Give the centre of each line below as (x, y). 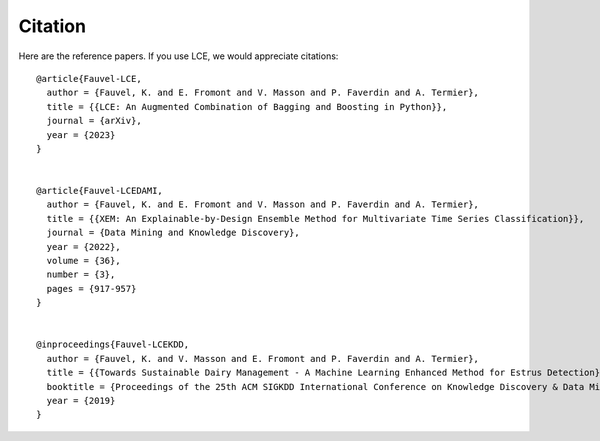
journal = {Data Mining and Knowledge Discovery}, (173, 233)
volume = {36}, (83, 261)
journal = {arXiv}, (94, 121)
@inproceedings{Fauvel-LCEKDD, (113, 344)
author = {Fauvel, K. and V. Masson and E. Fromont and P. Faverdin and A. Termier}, (263, 358)
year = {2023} (81, 134)
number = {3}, (81, 274)
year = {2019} (81, 400)
